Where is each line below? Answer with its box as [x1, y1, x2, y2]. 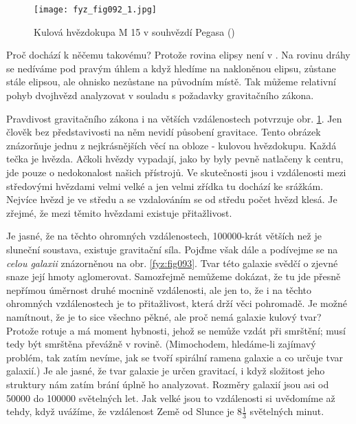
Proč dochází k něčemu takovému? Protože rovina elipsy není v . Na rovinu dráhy [6, 47, 351, 62]
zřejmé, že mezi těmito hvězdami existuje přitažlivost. [6, 205, 232, 220]
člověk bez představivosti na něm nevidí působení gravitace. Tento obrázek [6, 125, 321, 139]
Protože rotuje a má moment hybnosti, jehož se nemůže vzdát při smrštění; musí [6, 323, 346, 337]
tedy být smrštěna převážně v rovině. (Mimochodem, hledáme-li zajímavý [6, 337, 316, 351]
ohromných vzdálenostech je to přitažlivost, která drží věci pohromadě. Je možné [6, 296, 347, 310]
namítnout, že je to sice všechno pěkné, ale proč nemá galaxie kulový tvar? [6, 309, 322, 324]
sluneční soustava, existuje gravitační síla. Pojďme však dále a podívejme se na [6, 242, 338, 256]
